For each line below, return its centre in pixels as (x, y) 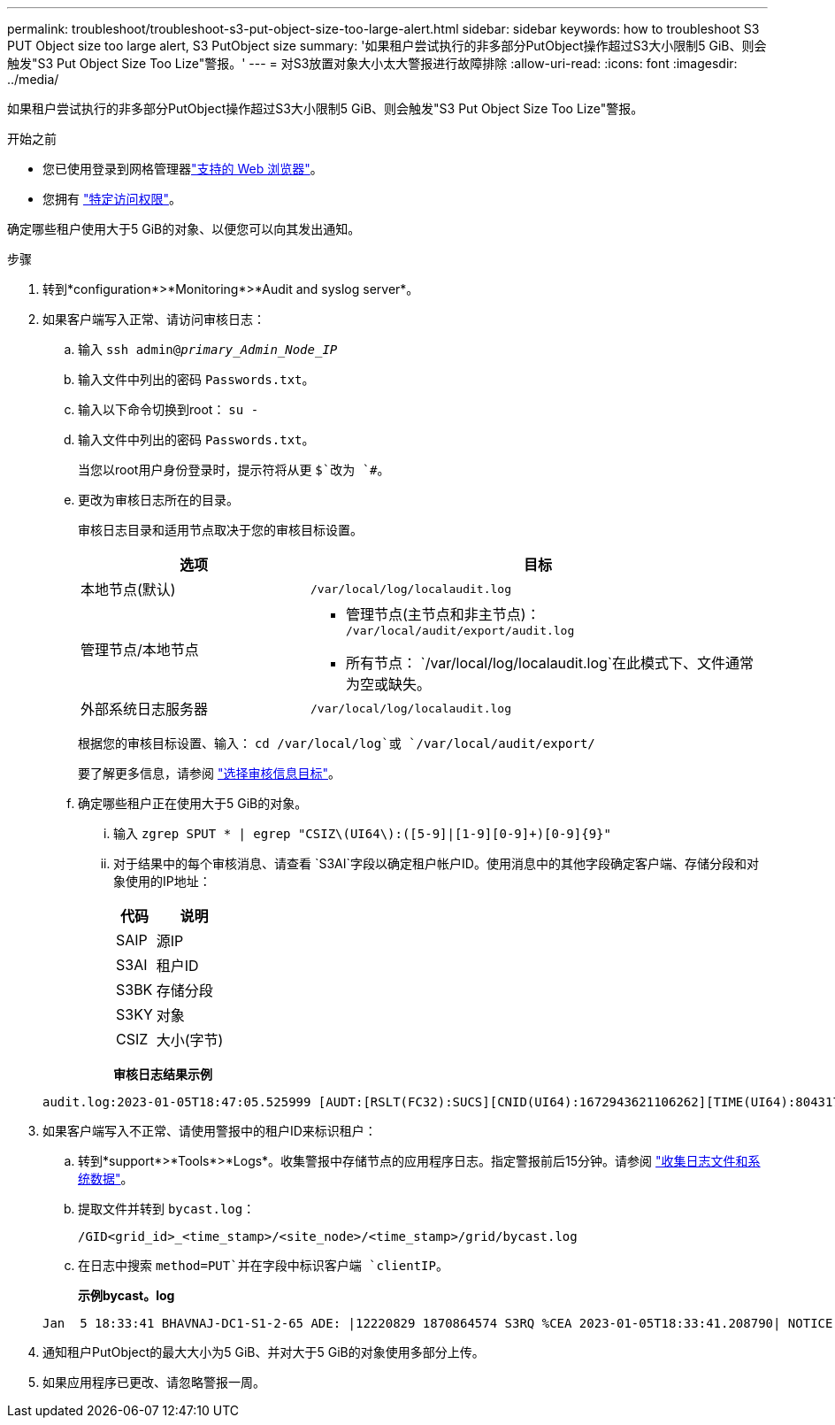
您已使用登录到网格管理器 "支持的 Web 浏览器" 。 (183, 169)
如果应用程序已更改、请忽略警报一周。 (154, 1382)
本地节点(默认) (128, 589)
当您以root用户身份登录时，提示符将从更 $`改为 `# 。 (234, 470)
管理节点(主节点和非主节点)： (443, 614)
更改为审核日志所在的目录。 (158, 500)
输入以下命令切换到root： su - (169, 409)
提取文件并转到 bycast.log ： (167, 1209)
